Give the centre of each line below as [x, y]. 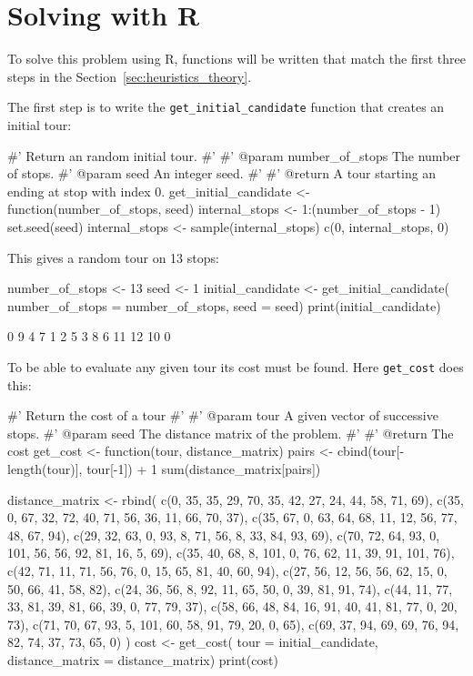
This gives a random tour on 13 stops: [113, 257]
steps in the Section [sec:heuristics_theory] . [130, 76]
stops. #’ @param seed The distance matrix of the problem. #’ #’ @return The [231, 433]
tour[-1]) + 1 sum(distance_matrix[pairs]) [204, 468]
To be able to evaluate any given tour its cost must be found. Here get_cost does [236, 366]
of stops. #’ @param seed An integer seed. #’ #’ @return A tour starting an [222, 173]
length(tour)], [45, 468]
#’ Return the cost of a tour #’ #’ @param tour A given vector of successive [223, 415]
